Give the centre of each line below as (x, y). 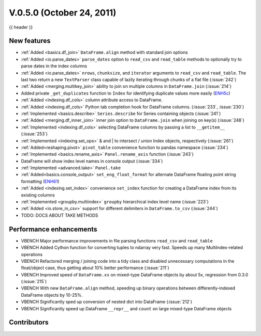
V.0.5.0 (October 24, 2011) (63, 13)
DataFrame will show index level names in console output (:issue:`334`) (92, 161)
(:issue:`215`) (34, 282)
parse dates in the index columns (54, 66)
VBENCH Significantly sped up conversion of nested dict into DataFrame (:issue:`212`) (107, 302)
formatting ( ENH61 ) (40, 181)
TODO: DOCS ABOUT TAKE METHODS (60, 215)
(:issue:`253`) (34, 134)
